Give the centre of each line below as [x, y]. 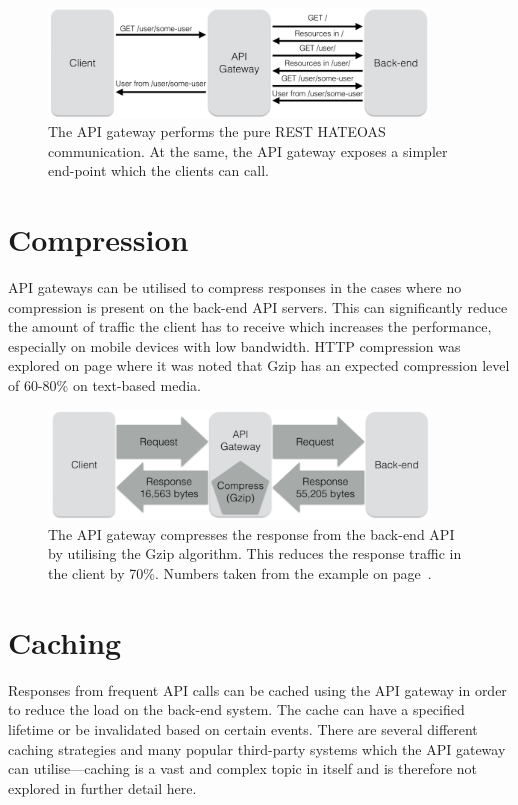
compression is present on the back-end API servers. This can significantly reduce [258, 306]
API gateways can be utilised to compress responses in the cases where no [235, 287]
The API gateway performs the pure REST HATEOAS [217, 131]
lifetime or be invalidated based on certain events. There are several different [243, 728]
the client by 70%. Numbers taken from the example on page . [240, 573]
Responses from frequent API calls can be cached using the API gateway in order [257, 689]
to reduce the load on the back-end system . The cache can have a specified [236, 709]
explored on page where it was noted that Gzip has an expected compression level [259, 365]
